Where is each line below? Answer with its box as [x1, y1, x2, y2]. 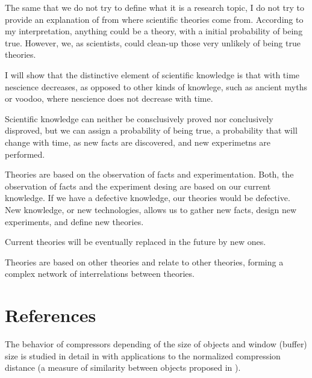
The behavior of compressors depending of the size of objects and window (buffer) [5, 338, 307, 350]
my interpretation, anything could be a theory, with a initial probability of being [5, 25, 303, 37]
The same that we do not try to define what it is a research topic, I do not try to [5, 1, 304, 13]
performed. [5, 147, 45, 160]
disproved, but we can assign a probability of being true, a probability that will [5, 124, 298, 137]
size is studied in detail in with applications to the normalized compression [5, 349, 281, 362]
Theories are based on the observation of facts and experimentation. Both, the [5, 168, 294, 181]
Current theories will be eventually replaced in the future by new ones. [5, 235, 266, 248]
